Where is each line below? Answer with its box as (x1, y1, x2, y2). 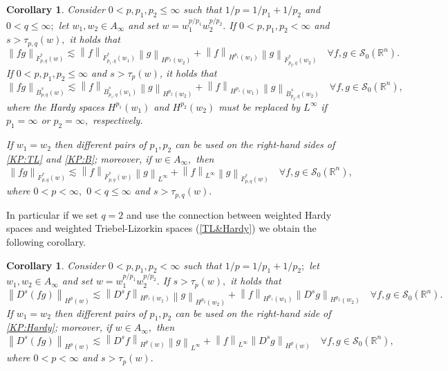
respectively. (93, 113, 143, 127)
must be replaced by (218, 99, 301, 114)
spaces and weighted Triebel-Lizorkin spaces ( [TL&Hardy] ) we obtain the (6, 221, 317, 235)
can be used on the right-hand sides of (175, 137, 335, 152)
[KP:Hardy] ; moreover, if (6, 320, 112, 334)
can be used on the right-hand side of (175, 305, 331, 320)
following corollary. (6, 234, 86, 248)
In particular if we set (6, 207, 98, 221)
